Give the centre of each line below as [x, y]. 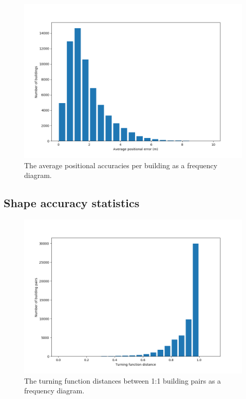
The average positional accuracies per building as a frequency [121, 165]
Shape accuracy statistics [72, 203]
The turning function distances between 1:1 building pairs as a [123, 380]
